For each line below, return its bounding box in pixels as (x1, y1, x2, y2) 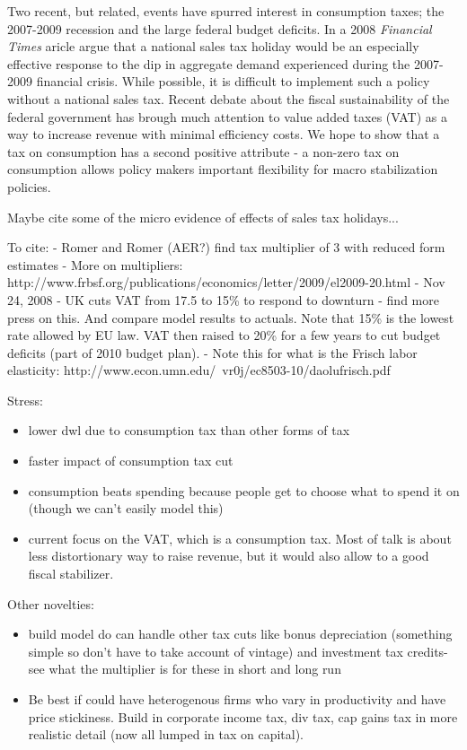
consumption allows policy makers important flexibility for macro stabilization (7, 160, 438, 179)
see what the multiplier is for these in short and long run (28, 659, 341, 678)
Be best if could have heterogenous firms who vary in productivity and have (28, 690, 446, 708)
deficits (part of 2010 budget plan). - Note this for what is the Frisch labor (7, 343, 418, 362)
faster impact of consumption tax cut (28, 451, 233, 470)
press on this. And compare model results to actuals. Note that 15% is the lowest (7, 308, 454, 327)
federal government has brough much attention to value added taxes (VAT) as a (7, 107, 447, 126)
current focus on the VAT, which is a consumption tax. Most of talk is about (28, 528, 452, 547)
